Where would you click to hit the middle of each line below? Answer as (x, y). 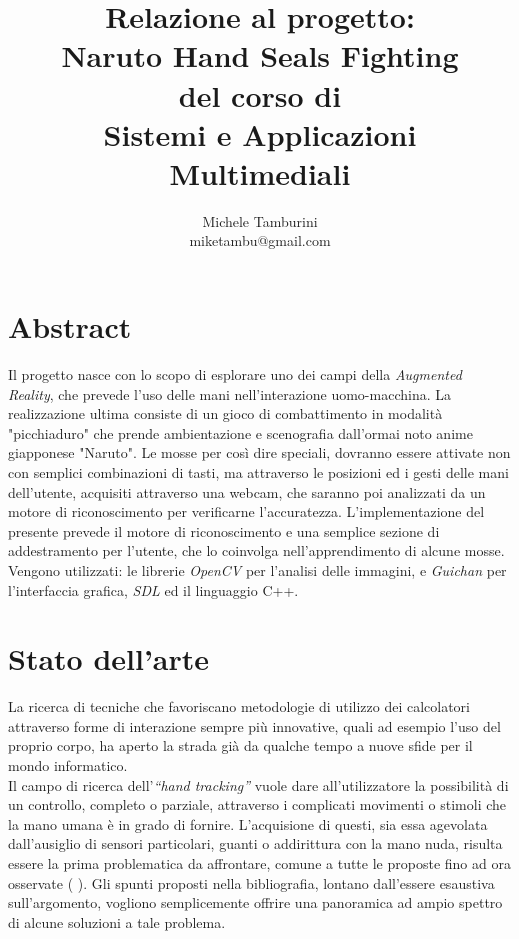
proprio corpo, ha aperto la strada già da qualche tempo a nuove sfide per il (240, 745)
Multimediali (260, 172)
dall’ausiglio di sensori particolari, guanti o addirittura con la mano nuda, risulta (255, 843)
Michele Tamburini (260, 220)
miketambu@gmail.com (260, 240)
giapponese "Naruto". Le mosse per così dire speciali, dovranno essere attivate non (259, 452)
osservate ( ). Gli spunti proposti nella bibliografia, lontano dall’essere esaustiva (251, 882)
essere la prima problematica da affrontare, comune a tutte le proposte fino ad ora (259, 863)
